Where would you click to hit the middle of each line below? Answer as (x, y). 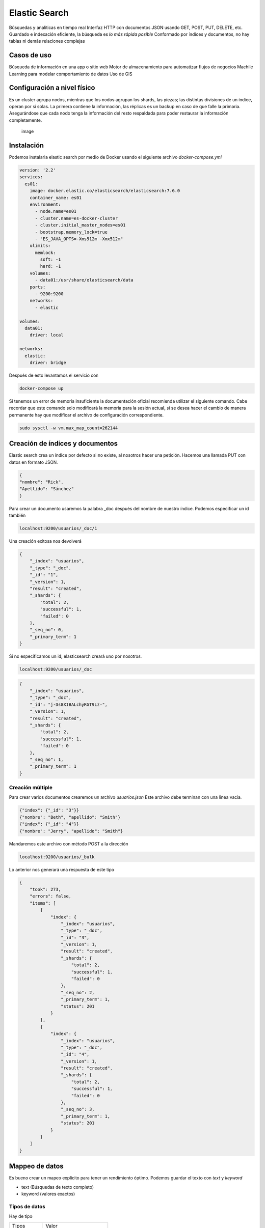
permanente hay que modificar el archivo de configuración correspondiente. (86, 415)
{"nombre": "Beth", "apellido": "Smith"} (70, 817)
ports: (38, 287)
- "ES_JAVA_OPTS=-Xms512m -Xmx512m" (79, 239)
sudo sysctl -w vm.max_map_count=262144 (68, 428)
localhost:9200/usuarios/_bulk (57, 857)
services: (31, 177)
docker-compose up (41, 388)
